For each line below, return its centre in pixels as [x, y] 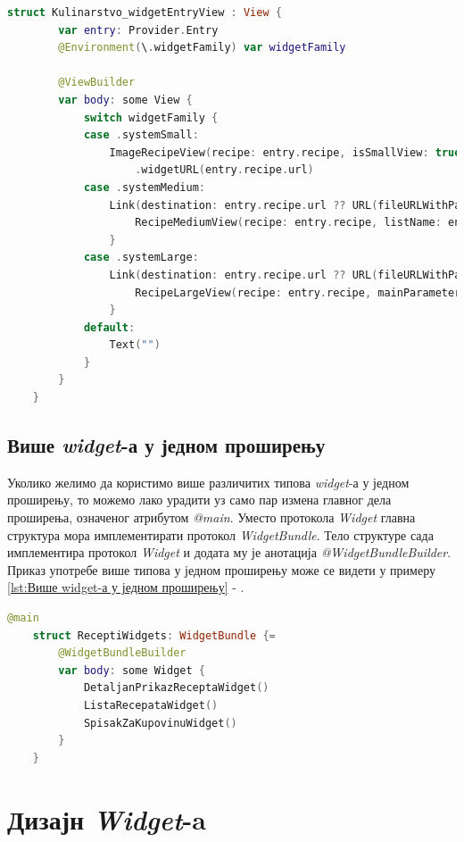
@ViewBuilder [97, 83]
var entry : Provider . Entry [138, 30]
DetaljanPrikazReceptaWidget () [176, 688]
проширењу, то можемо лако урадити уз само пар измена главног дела [199, 500]
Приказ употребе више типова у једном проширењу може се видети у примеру [221, 569]
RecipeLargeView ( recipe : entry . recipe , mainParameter [298, 292]
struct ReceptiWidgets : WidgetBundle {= [154, 635]
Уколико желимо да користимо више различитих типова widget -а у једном [208, 482]
